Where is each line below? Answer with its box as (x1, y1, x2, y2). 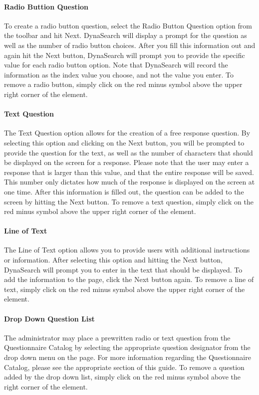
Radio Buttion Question (4, 1, 88, 11)
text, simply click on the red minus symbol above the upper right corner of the (4, 283, 245, 294)
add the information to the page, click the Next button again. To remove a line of (4, 274, 254, 284)
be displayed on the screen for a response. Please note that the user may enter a (4, 157, 249, 167)
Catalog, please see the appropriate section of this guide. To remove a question (4, 361, 245, 372)
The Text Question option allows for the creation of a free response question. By (4, 127, 251, 138)
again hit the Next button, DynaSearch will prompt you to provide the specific (4, 49, 245, 60)
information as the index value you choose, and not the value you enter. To (4, 69, 234, 79)
